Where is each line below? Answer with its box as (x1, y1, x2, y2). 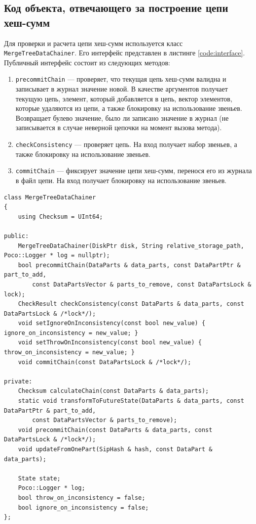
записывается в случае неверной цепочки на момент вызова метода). (15, 122, 222, 133)
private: (4, 378, 33, 385)
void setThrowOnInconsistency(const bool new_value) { (18, 339, 202, 346)
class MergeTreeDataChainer (4, 193, 96, 201)
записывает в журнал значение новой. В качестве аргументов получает (15, 84, 228, 94)
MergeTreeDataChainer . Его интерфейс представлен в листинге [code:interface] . (4, 48, 245, 58)
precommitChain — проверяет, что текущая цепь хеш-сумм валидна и (15, 74, 226, 84)
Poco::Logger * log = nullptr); (4, 252, 110, 259)
